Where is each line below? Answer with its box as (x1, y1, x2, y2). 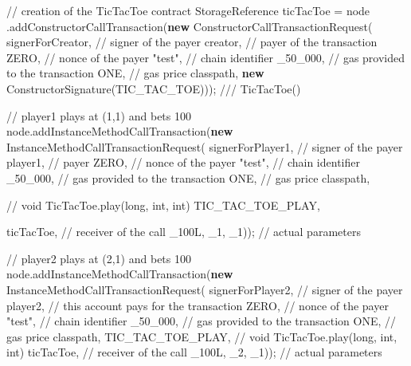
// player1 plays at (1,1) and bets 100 (6, 107, 191, 124)
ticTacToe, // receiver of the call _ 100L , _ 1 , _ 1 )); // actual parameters (6, 223, 361, 240)
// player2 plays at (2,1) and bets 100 (6, 250, 191, 266)
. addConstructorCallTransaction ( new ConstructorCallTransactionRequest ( (6, 18, 373, 34)
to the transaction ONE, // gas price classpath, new (6, 65, 264, 81)
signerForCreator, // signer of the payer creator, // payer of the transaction (6, 33, 378, 50)
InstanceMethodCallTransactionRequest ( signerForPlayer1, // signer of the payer (6, 138, 403, 155)
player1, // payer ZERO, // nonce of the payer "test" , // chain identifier (6, 154, 360, 171)
